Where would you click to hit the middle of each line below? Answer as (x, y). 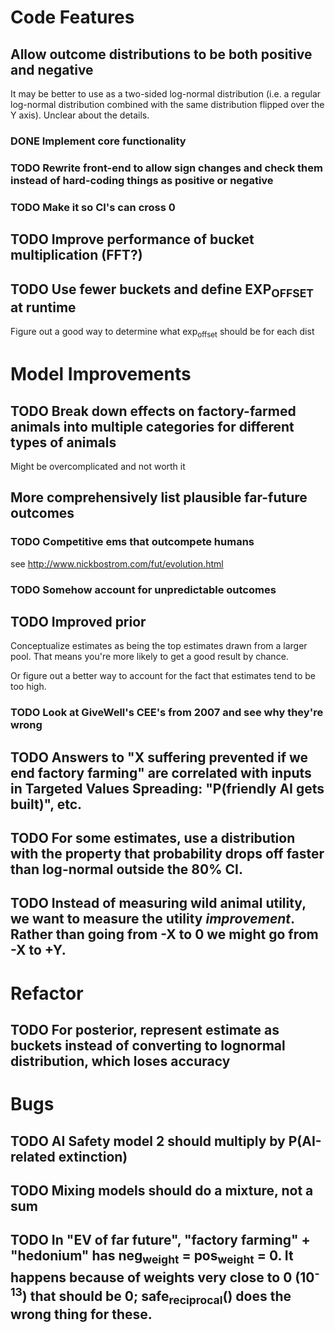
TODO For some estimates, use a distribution (153, 838)
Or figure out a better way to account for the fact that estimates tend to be (163, 676)
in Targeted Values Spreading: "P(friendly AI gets (167, 788)
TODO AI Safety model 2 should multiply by (148, 1141)
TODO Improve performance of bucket (132, 239)
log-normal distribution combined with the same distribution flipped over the (167, 104)
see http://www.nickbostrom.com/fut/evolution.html (117, 563)
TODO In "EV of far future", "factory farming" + (160, 1240)
